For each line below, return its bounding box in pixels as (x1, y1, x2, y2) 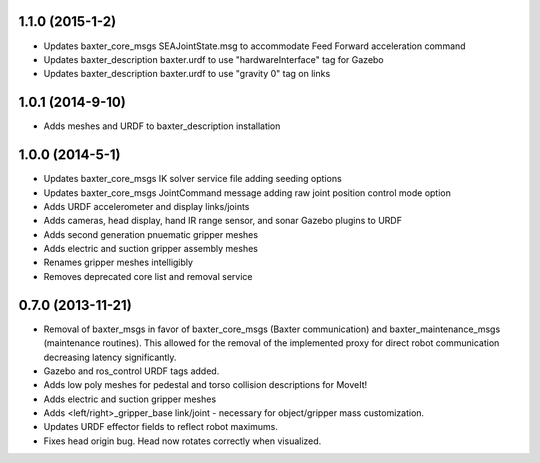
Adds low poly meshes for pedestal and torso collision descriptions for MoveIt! (43, 379, 368, 391)
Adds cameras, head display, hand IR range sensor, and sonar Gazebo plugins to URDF (43, 215, 402, 227)
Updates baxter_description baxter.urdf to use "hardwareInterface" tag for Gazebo (43, 53, 384, 65)
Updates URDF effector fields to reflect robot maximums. (43, 421, 279, 433)
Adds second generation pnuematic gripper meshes (43, 228, 259, 240)
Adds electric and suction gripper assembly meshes (43, 243, 259, 255)
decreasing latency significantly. (43, 351, 177, 363)
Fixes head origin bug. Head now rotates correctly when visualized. (43, 435, 322, 447)
